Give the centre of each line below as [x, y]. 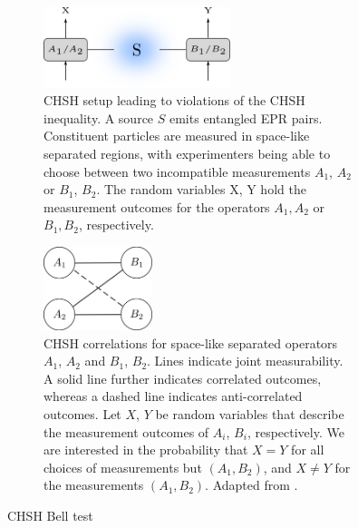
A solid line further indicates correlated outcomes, [183, 378]
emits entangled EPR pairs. [246, 117]
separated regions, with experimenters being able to [187, 154]
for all [308, 450]
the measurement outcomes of [126, 431]
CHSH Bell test [50, 515]
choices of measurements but [123, 467]
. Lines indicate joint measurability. [245, 361]
